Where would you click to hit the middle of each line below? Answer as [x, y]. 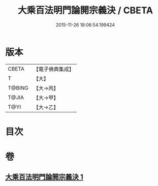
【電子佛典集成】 [54, 69]
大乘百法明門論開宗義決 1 [44, 177]
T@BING [18, 88]
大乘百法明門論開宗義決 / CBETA [85, 10]
